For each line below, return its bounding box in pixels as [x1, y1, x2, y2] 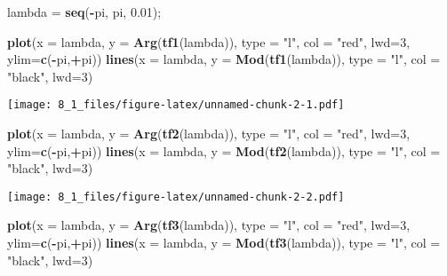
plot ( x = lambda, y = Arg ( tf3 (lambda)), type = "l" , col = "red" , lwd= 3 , [7, 216, 411, 234]
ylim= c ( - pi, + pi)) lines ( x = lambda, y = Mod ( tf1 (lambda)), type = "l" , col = [7, 50, 441, 68]
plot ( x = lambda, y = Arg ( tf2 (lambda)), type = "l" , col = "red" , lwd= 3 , [7, 124, 411, 143]
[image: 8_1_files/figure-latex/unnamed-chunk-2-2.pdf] [7, 190, 345, 203]
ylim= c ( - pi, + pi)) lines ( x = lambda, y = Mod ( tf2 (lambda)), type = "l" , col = [7, 141, 441, 160]
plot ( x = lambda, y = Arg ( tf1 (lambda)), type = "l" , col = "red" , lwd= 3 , [7, 32, 411, 51]
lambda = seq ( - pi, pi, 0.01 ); [7, 3, 162, 20]
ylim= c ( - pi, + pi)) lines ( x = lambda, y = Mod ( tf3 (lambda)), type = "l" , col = [7, 233, 441, 252]
